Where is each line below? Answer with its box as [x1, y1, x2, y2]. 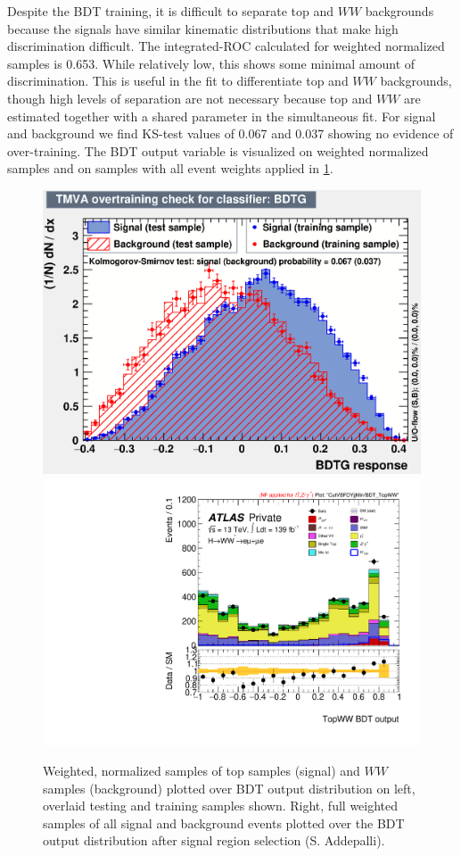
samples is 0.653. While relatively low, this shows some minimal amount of [7, 54, 416, 72]
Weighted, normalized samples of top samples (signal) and [43, 761, 360, 780]
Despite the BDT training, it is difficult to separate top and [7, 2, 334, 20]
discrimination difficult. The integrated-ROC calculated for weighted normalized [7, 37, 445, 55]
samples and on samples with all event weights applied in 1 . [7, 159, 333, 178]
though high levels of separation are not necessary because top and [7, 88, 373, 107]
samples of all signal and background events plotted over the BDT [43, 813, 405, 832]
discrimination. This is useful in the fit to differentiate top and [7, 71, 349, 90]
